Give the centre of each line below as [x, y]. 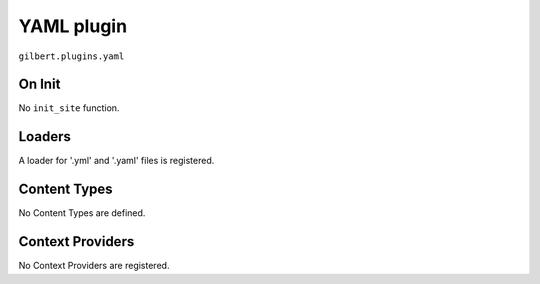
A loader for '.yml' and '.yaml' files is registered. [116, 161]
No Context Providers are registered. [94, 266]
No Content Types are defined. [82, 213]
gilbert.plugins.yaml [71, 56]
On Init [39, 84]
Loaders [45, 136]
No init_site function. [69, 108]
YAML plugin [73, 26]
